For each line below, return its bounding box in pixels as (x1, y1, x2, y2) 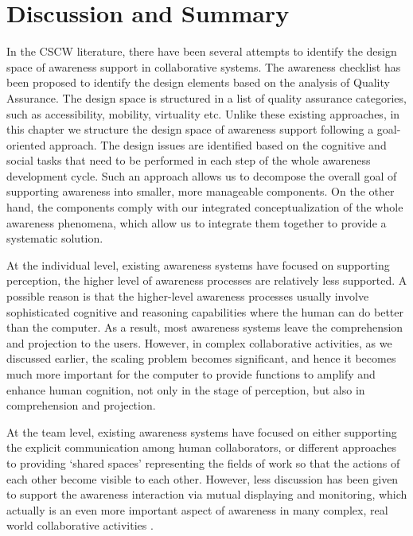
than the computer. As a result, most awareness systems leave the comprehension (6, 319, 403, 336)
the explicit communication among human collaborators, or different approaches (6, 439, 396, 456)
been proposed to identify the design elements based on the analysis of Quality (6, 74, 390, 91)
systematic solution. (6, 230, 103, 247)
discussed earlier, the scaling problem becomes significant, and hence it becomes (6, 350, 396, 367)
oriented (6, 136, 46, 153)
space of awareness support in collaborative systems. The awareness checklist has (6, 58, 401, 75)
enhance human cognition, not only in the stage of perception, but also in (6, 381, 365, 398)
